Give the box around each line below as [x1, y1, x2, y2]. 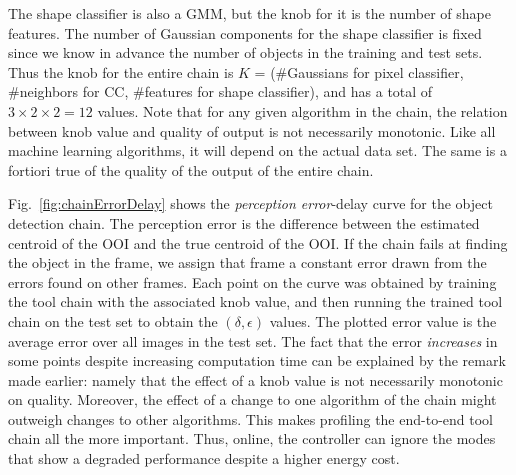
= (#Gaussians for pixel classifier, [254, 61, 464, 82]
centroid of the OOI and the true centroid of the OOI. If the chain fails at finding [8, 232, 508, 253]
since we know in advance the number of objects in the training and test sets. [8, 42, 483, 63]
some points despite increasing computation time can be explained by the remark [8, 350, 506, 371]
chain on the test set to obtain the [8, 310, 218, 331]
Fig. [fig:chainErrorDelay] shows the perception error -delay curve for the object [8, 193, 493, 214]
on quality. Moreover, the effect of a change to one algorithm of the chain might [8, 389, 497, 410]
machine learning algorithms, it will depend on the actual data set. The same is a [8, 140, 507, 161]
